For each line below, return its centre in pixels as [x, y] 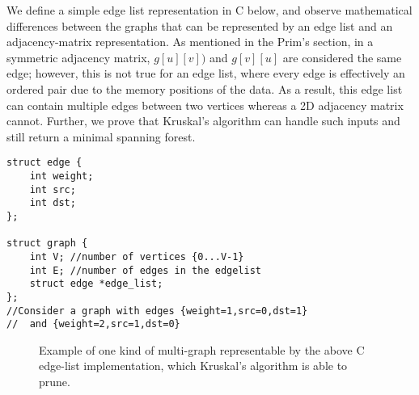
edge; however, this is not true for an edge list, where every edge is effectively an [206, 73]
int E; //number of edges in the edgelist [145, 270]
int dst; [53, 203]
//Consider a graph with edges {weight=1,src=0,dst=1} [157, 311]
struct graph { [47, 244]
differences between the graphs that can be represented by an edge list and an [200, 25]
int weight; [61, 176]
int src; [53, 189]
